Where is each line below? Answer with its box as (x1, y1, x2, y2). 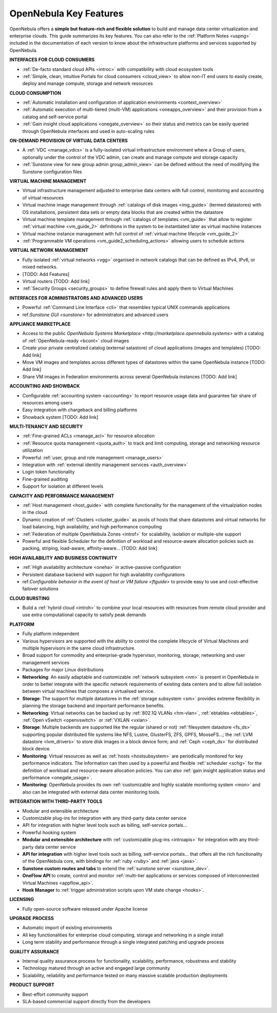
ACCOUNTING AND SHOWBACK (9, 383, 80, 389)
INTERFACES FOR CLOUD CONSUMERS (9, 57, 95, 63)
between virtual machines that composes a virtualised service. (22, 688, 155, 694)
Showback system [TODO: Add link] (22, 414, 98, 420)
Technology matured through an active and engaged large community (22, 965, 170, 971)
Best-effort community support (22, 991, 88, 997)
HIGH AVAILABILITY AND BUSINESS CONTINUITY (9, 555, 117, 561)
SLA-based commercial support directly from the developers (22, 998, 151, 1004)
